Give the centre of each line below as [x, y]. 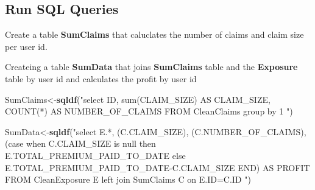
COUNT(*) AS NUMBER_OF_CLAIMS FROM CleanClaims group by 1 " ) [149, 111]
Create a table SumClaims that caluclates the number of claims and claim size [154, 34]
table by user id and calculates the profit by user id [101, 78]
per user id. [26, 46]
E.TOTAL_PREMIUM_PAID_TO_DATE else [95, 155]
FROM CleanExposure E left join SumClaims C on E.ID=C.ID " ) [128, 179]
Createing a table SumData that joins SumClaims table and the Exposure [151, 67]
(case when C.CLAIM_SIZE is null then [80, 143]
